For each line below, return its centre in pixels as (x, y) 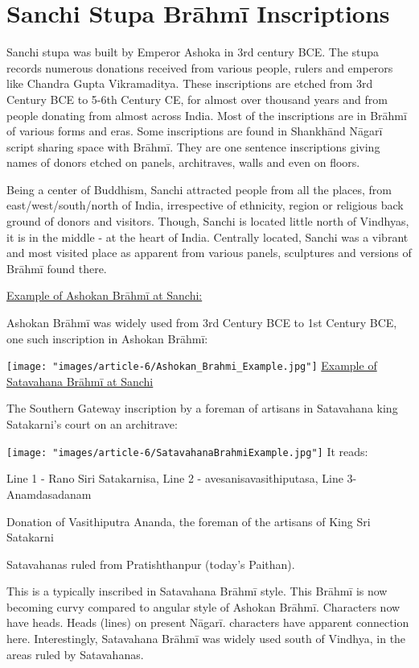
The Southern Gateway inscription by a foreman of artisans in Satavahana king (202, 408)
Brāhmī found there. (57, 268)
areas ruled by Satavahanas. (75, 654)
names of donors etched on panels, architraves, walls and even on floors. (183, 162)
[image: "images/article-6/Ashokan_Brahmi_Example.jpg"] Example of (192, 365)
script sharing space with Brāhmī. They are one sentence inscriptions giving (193, 146)
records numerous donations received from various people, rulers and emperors (200, 67)
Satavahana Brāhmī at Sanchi (80, 381)
